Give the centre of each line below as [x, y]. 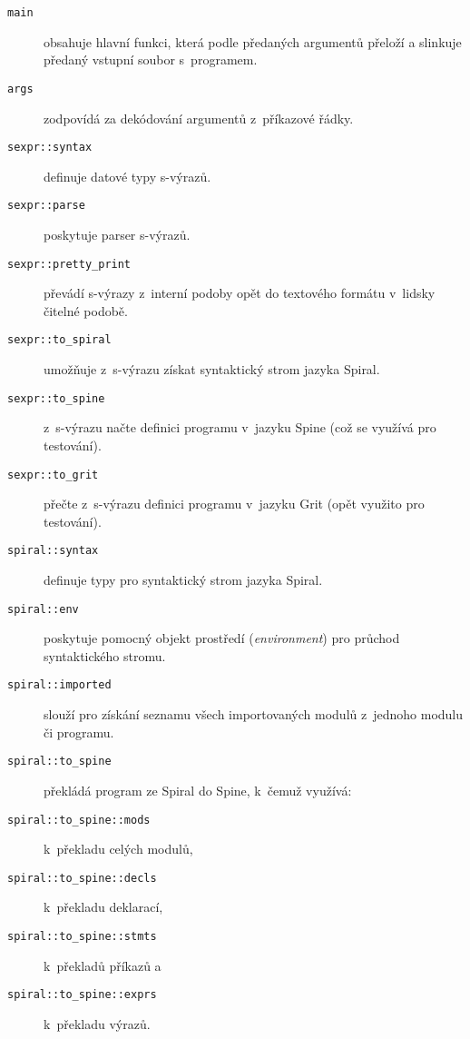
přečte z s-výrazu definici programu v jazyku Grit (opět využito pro [234, 504]
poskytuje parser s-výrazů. [117, 234]
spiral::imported [59, 685]
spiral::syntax [53, 551]
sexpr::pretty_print [69, 264]
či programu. [79, 732]
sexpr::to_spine [56, 398]
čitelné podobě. [86, 310]
